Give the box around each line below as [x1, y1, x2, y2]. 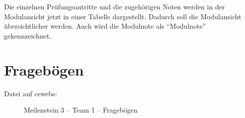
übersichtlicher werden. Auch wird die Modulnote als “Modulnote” [4, 21, 206, 31]
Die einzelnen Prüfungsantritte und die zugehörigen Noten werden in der [4, 1, 225, 11]
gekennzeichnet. [4, 30, 52, 40]
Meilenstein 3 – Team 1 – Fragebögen [24, 105, 138, 115]
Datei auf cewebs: [4, 88, 58, 98]
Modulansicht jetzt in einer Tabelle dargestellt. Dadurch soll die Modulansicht [4, 11, 242, 21]
